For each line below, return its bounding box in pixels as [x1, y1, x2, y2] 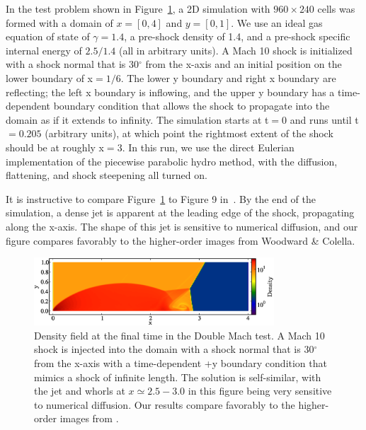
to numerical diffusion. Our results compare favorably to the [34, 397, 295, 412]
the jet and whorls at [34, 383, 125, 398]
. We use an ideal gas [231, 15, 323, 30]
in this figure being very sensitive [188, 383, 332, 398]
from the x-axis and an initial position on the [145, 57, 342, 71]
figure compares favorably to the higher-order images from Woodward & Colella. [6, 233, 355, 248]
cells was [317, 1, 355, 16]
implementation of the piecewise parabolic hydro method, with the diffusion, [6, 153, 338, 168]
